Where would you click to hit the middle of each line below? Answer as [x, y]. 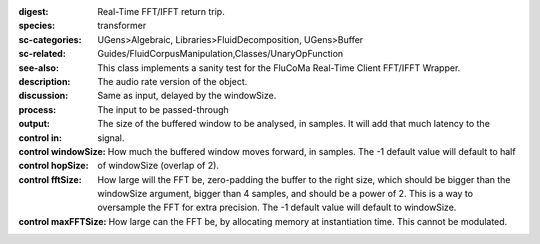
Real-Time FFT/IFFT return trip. [161, 11]
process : [37, 109]
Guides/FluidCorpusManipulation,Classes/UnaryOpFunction [220, 54]
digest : [33, 11]
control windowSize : [62, 151]
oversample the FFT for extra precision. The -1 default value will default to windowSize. [277, 207]
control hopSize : [53, 166]
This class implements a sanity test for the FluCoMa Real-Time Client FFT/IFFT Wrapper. [279, 67]
